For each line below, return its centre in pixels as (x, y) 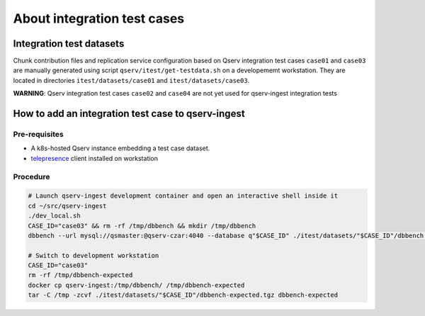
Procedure (32, 176)
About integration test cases (99, 18)
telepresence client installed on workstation (95, 158)
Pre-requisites (38, 135)
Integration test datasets (69, 44)
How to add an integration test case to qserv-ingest (129, 114)
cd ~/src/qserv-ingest (67, 206)
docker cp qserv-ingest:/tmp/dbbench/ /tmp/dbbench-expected (136, 285)
